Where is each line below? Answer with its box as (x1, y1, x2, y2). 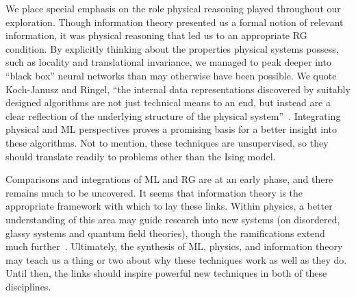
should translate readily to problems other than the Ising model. (5, 149, 276, 163)
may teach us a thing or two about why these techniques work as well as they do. (5, 252, 347, 266)
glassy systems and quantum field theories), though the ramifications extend (5, 225, 325, 240)
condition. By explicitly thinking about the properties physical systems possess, (5, 41, 339, 55)
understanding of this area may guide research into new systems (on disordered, (5, 212, 340, 226)
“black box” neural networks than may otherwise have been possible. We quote (5, 68, 337, 82)
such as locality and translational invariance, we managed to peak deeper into (5, 55, 331, 69)
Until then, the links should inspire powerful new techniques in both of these (5, 266, 327, 280)
